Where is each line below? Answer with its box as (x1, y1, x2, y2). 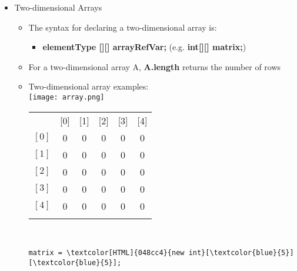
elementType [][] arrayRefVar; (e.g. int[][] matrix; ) (42, 41, 246, 53)
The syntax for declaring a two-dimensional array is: (28, 21, 217, 33)
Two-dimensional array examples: (28, 80, 149, 92)
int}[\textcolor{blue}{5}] (188, 249, 294, 257)
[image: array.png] (28, 92, 105, 101)
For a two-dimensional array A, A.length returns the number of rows (28, 60, 281, 72)
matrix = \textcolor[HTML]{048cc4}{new (28, 249, 185, 257)
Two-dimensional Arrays (14, 1, 102, 13)
